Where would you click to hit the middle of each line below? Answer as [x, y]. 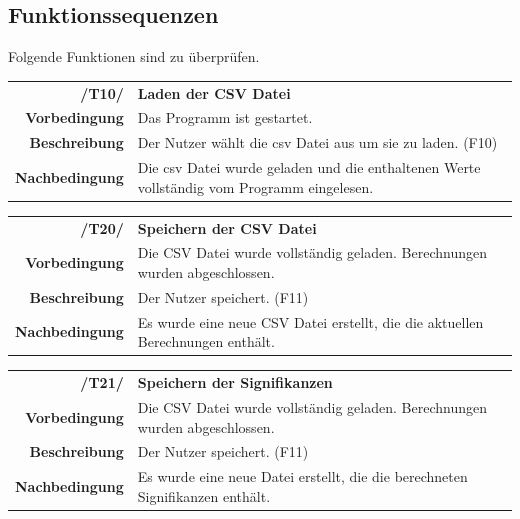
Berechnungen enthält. [206, 341]
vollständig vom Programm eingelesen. [255, 186]
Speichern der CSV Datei [227, 227]
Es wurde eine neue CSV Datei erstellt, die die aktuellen [310, 321]
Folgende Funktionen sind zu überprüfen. [134, 56]
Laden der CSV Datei [214, 92]
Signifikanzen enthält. [204, 495]
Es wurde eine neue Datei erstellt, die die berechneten [302, 476]
